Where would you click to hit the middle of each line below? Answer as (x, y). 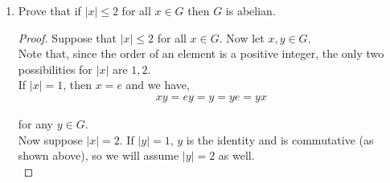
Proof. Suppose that (67, 37)
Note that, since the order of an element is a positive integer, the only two (201, 53)
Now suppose (50, 139)
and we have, (158, 85)
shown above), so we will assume (99, 155)
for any (36, 124)
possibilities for (55, 69)
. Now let (242, 37)
